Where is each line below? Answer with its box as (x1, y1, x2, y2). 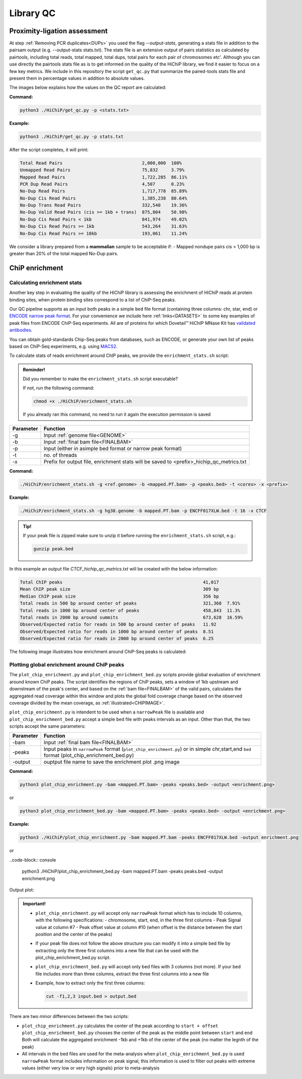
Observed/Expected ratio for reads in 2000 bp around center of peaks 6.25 (20, 636, 214, 641)
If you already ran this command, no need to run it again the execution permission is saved (23, 411, 211, 417)
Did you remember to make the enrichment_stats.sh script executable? (23, 376, 178, 382)
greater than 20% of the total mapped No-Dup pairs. (9, 251, 118, 256)
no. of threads (43, 451, 78, 458)
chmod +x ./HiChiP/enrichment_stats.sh (33, 398, 132, 404)
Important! (23, 901, 46, 907)
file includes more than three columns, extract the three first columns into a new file (35, 971, 209, 977)
